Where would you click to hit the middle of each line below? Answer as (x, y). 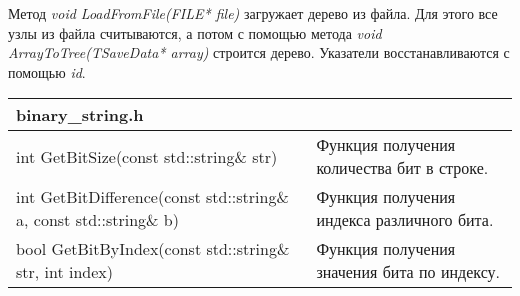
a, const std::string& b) (97, 220)
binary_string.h (80, 115)
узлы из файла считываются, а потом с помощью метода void (195, 32)
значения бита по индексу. (408, 272)
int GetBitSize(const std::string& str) (147, 156)
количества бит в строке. (402, 168)
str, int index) (65, 272)
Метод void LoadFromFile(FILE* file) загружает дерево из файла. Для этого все (253, 13)
